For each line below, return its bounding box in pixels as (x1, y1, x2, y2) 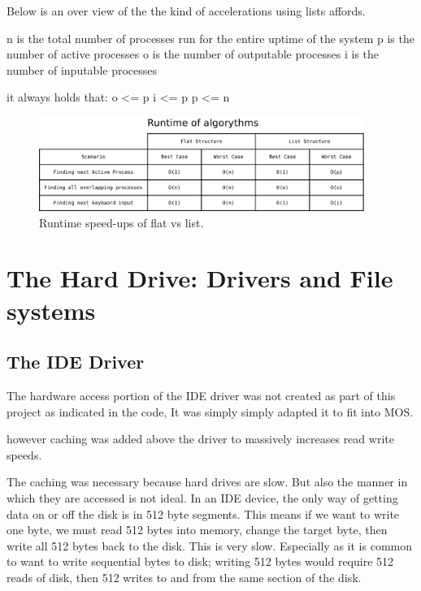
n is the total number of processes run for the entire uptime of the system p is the (7, 29, 414, 46)
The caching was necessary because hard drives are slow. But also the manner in (7, 473, 408, 490)
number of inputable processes (7, 61, 158, 78)
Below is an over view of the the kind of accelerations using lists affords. (7, 2, 366, 19)
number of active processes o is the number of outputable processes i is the (7, 45, 380, 63)
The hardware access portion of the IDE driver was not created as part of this (7, 386, 396, 403)
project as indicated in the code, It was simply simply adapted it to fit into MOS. (7, 403, 414, 420)
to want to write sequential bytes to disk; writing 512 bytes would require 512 (7, 553, 394, 570)
